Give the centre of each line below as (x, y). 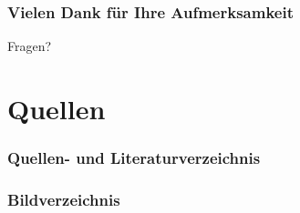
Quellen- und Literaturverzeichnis (134, 158)
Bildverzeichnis (64, 199)
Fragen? (30, 46)
